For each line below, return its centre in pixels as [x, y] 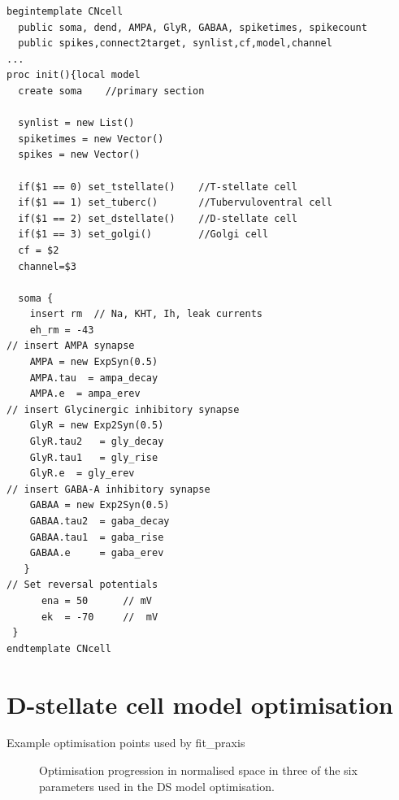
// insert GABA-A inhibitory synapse [108, 489]
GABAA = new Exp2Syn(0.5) [100, 505]
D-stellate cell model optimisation [200, 704]
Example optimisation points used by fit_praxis [126, 743]
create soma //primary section [111, 91]
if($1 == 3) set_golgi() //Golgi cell [143, 235]
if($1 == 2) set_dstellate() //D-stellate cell [158, 218]
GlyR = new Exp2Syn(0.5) [97, 426]
